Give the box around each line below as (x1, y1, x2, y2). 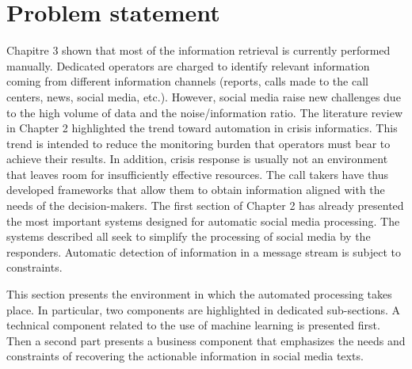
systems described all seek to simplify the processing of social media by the (6, 228, 371, 245)
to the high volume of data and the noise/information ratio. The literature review (6, 104, 403, 120)
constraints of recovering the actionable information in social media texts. (6, 348, 364, 364)
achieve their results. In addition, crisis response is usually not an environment (6, 150, 388, 167)
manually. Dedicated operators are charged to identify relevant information (6, 57, 370, 74)
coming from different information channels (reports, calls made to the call (6, 73, 368, 89)
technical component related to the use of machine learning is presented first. (6, 317, 380, 333)
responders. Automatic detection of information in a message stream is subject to (6, 243, 402, 260)
